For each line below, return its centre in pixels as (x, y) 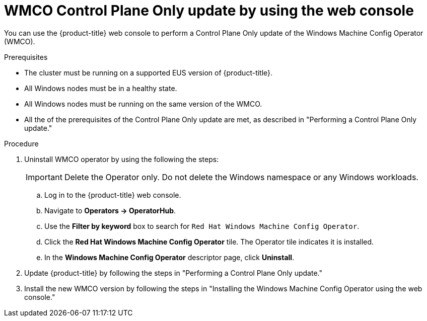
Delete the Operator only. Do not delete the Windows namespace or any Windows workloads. (241, 177)
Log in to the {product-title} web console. (113, 195)
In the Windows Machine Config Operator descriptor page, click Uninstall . (169, 257)
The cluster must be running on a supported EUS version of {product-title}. (149, 72)
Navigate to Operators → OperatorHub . (110, 210)
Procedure (21, 143)
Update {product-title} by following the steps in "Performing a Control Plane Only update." (173, 273)
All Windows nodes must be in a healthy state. (101, 88)
